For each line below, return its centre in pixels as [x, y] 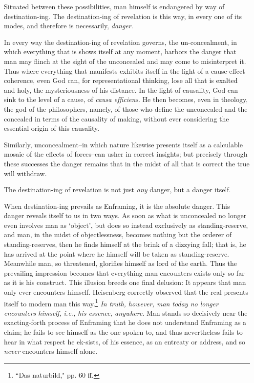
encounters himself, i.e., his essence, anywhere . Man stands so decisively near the [126, 312]
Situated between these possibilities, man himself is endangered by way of [114, 6]
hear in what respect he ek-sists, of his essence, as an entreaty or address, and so [125, 341]
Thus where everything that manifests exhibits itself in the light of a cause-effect [125, 71]
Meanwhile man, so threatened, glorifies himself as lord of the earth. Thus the [120, 263]
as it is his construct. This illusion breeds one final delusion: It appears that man [125, 282]
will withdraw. [25, 173]
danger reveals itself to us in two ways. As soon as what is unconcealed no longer [125, 215]
